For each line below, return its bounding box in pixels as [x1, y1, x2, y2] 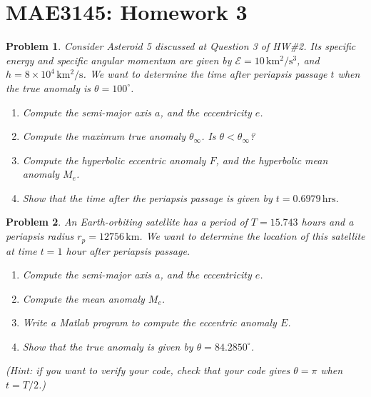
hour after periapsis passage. [66, 243, 190, 258]
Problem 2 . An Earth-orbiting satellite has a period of [6, 214, 248, 229]
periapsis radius [6, 228, 74, 243]
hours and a [301, 214, 354, 229]
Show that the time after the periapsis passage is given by [22, 190, 273, 205]
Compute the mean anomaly [22, 291, 145, 306]
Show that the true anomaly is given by [22, 338, 193, 353]
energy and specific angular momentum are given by [6, 52, 232, 67]
